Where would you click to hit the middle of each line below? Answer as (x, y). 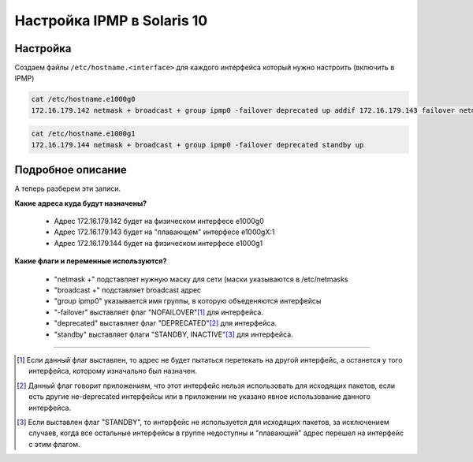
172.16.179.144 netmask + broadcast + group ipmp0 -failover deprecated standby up (197, 145)
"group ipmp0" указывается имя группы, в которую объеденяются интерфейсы (188, 301)
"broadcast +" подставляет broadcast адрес (128, 290)
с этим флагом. (54, 444)
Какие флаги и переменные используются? (91, 261)
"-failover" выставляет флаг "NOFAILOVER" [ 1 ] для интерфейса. (159, 312)
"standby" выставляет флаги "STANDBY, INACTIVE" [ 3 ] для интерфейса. (173, 334)
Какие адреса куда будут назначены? (81, 203)
